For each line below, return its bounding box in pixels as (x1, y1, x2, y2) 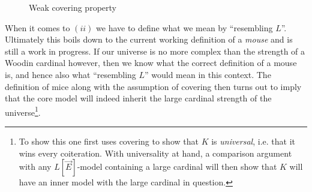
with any (19, 160, 52, 173)
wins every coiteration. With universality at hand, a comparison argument (19, 146, 292, 159)
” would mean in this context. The (145, 68, 271, 80)
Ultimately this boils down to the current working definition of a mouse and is (5, 33, 293, 46)
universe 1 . (5, 104, 41, 118)
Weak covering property (29, 1, 116, 13)
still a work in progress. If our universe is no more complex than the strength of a (5, 44, 305, 57)
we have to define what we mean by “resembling (96, 21, 273, 34)
